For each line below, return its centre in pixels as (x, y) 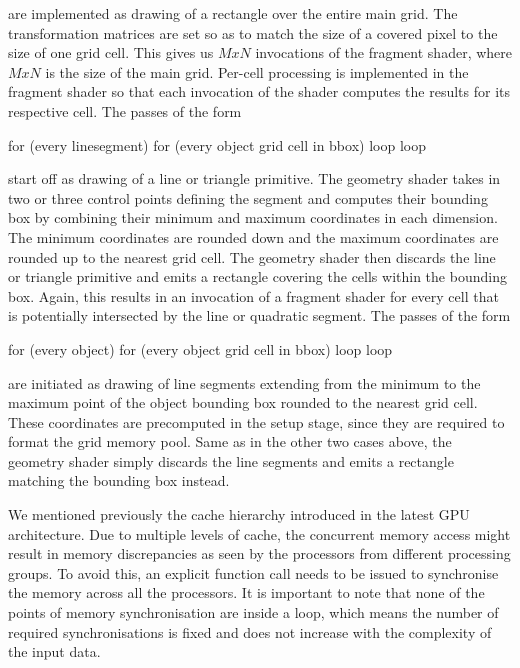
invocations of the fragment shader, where (383, 52)
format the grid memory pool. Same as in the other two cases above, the (230, 441)
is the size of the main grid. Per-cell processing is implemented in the (257, 71)
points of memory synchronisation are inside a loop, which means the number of (253, 612)
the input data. (54, 651)
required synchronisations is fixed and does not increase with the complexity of (250, 631)
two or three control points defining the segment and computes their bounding (248, 197)
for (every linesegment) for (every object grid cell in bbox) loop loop (217, 144)
